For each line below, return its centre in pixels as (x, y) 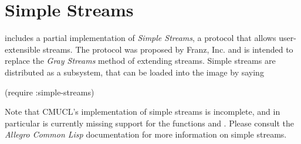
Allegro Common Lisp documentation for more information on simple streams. (146, 134)
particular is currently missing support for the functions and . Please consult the (149, 123)
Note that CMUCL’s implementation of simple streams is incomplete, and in (143, 112)
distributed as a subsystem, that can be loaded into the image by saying (134, 72)
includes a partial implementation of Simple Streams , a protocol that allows (141, 38)
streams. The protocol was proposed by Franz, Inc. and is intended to (168, 49)
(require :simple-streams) (50, 92)
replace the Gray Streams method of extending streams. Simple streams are (140, 61)
